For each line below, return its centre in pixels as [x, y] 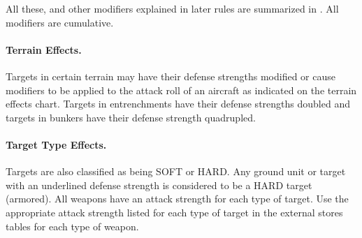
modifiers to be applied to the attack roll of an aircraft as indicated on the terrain [181, 90]
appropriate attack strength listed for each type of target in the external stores [174, 212]
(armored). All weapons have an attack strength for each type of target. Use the [177, 199]
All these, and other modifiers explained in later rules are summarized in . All [172, 8]
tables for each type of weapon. [72, 226]
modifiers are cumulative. [60, 22]
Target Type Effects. [56, 144]
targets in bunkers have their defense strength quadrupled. [131, 117]
